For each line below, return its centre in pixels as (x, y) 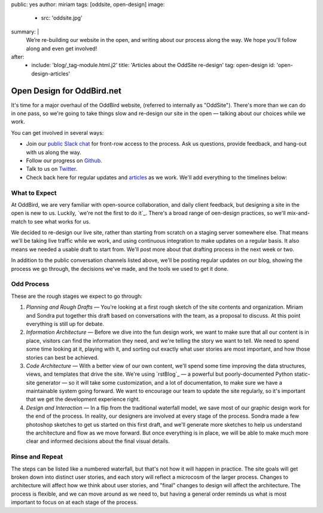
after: (18, 56)
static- (302, 374)
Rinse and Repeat (37, 457)
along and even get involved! (62, 49)
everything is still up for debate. (65, 324)
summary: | (25, 31)
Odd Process (30, 284)
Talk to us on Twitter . (52, 169)
